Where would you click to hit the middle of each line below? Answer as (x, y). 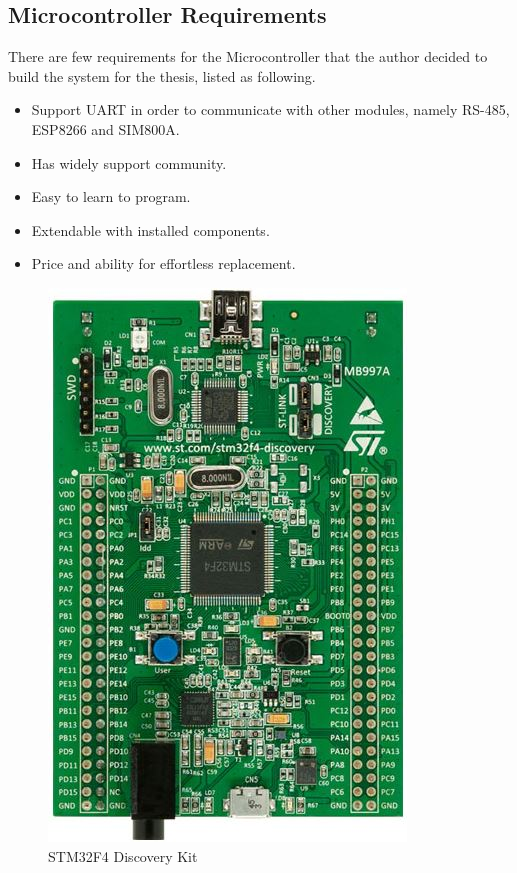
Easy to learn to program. (111, 196)
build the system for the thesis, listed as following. (162, 75)
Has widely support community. (129, 162)
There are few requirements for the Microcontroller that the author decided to (248, 56)
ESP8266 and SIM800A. (105, 128)
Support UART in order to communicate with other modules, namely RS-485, (270, 109)
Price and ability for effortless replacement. (163, 263)
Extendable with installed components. (150, 229)
